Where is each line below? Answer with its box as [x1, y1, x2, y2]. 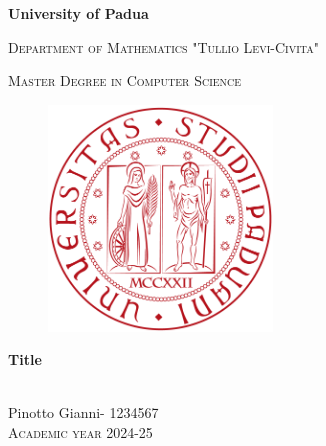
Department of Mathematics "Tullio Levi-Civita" [8, 36, 319, 57]
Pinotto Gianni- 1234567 [8, 402, 159, 423]
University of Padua [8, 3, 149, 23]
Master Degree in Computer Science [8, 70, 242, 91]
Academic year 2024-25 [8, 421, 153, 442]
